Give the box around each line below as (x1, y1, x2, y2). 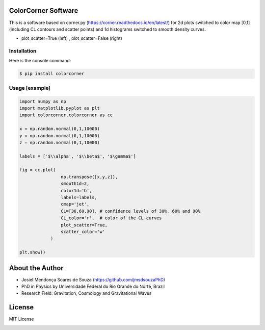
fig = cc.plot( (19, 167, 56, 173)
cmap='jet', (60, 202, 90, 207)
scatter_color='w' (60, 228, 105, 234)
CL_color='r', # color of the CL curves (60, 215, 162, 221)
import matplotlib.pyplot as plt (19, 105, 100, 111)
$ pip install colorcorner (19, 71, 84, 76)
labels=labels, (60, 195, 98, 201)
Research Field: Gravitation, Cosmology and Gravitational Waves (21, 290, 152, 296)
